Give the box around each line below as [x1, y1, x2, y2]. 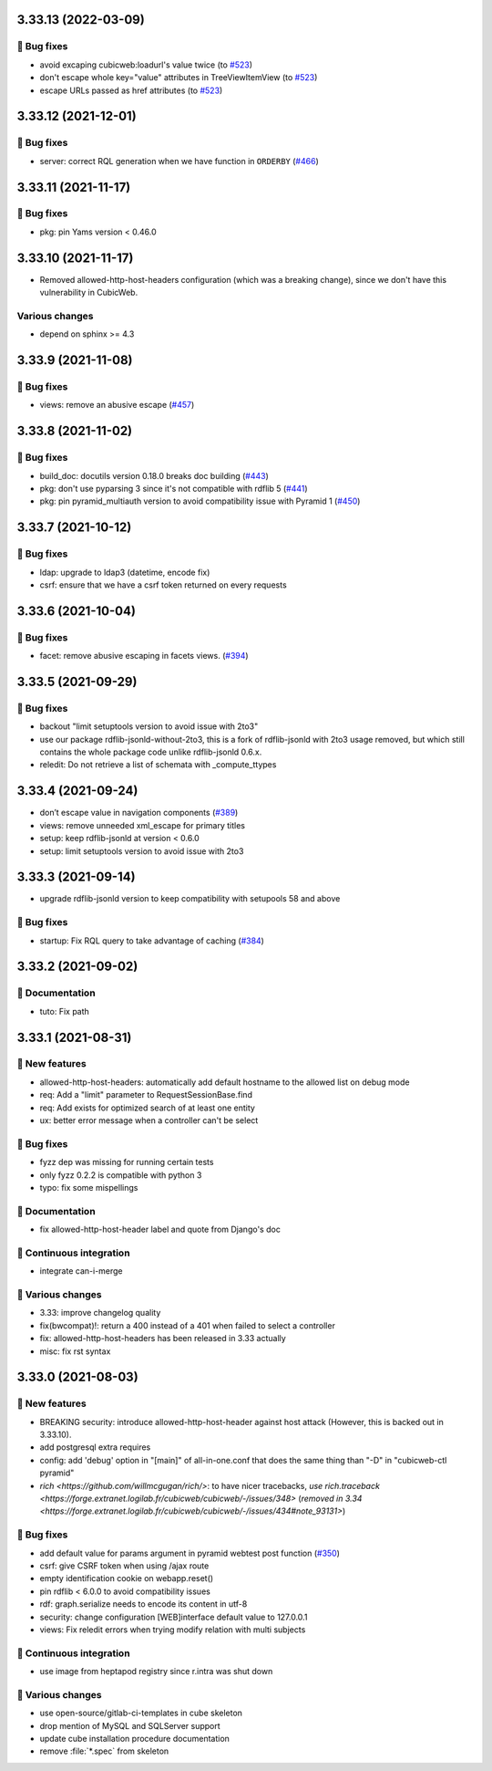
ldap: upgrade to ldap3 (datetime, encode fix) [39, 567, 210, 578]
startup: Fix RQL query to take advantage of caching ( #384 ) [39, 935, 264, 946]
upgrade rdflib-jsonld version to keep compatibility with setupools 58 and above [39, 893, 341, 904]
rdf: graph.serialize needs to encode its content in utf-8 [39, 1599, 248, 1610]
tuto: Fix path [39, 1005, 90, 1016]
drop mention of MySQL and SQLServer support [39, 1720, 220, 1731]
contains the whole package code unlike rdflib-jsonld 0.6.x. [39, 746, 262, 757]
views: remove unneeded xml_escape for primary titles [39, 819, 246, 830]
